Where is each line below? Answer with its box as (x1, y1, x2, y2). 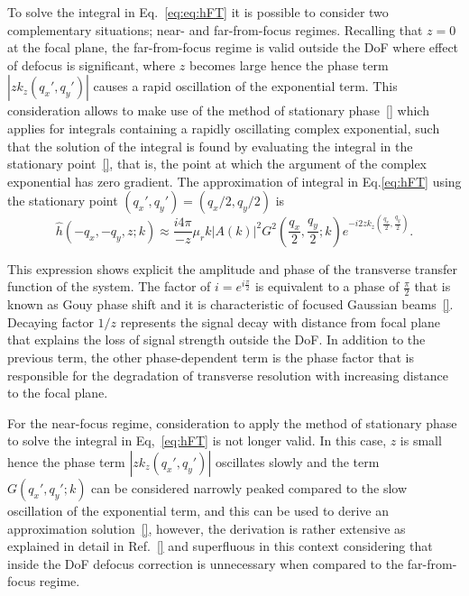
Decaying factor (7, 312, 94, 331)
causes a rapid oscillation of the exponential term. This (93, 77, 398, 96)
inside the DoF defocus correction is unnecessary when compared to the (7, 554, 404, 573)
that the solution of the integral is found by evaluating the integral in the (7, 136, 413, 155)
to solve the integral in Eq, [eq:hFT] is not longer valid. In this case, (7, 431, 387, 450)
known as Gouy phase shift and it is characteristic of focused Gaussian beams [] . (7, 295, 454, 314)
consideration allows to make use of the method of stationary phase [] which (7, 101, 429, 120)
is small (400, 431, 442, 450)
